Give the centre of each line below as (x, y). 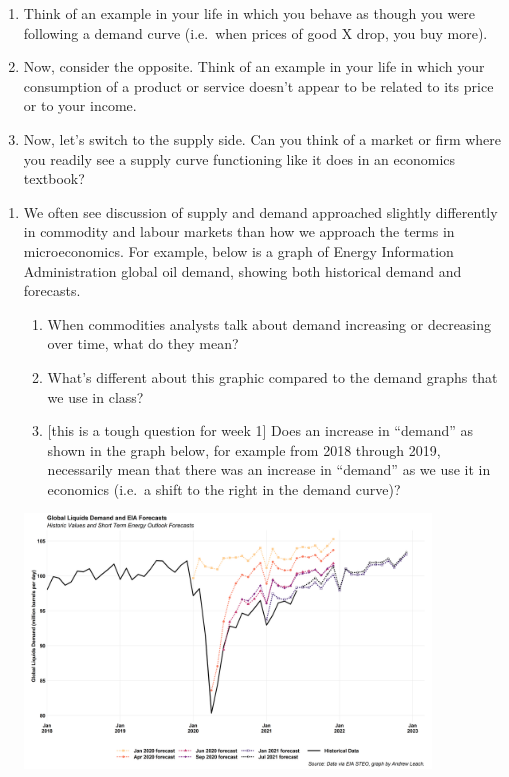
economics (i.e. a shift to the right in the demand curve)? (224, 488)
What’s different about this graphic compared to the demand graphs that (272, 376)
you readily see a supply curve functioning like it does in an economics (239, 158)
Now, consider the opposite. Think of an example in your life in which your (254, 66)
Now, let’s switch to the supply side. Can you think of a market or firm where (262, 138)
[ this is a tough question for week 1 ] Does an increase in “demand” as (260, 430)
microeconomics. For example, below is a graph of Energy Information (238, 250)
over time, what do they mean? (143, 343)
